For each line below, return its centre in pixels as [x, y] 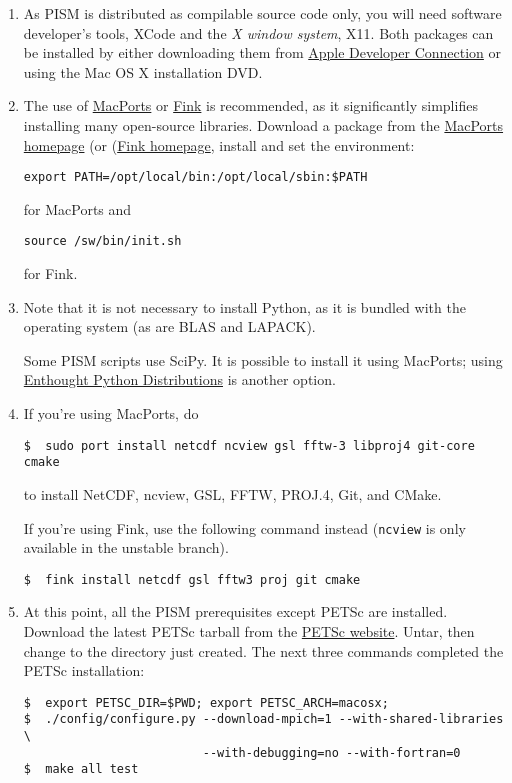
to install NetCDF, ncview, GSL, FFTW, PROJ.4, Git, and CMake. [232, 493]
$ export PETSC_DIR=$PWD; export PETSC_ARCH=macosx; [206, 702]
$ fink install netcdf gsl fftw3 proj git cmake [192, 579]
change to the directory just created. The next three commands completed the [263, 650]
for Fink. [50, 273]
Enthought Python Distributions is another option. [179, 379]
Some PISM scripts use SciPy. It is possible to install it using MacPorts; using [263, 359]
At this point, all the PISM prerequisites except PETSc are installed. [235, 611]
